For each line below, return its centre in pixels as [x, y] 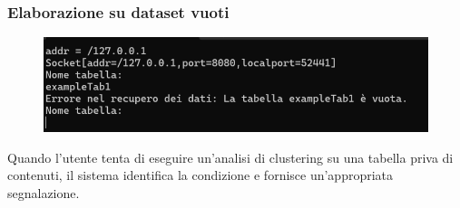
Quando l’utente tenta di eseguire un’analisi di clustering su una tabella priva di [230, 157]
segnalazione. [44, 192]
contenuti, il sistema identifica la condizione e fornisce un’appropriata [201, 175]
